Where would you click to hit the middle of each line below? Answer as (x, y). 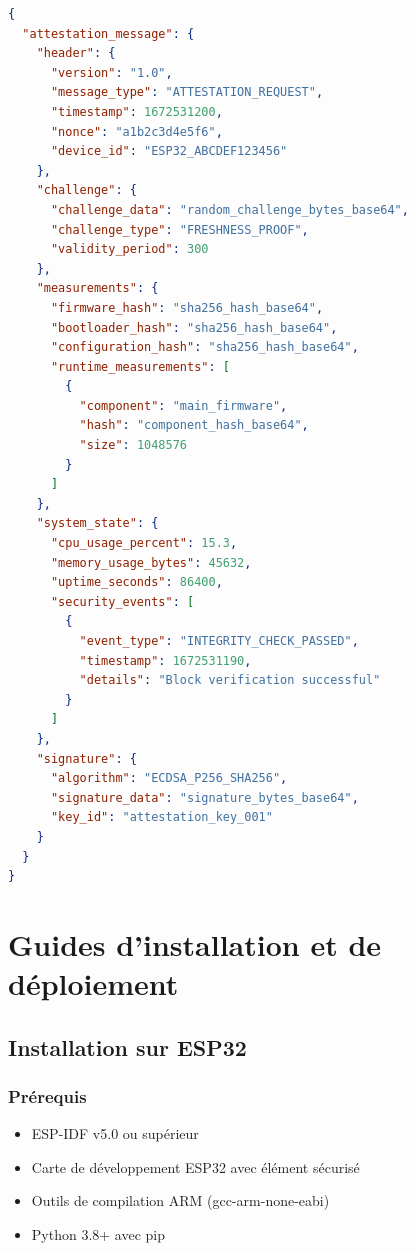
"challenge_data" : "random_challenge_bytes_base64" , (229, 209)
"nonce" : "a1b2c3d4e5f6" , (136, 131)
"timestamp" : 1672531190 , (165, 660)
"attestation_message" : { (108, 33)
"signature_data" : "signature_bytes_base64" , (204, 797)
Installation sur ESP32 (127, 1046)
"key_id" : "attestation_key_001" (161, 817)
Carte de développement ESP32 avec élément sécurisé (195, 1166)
